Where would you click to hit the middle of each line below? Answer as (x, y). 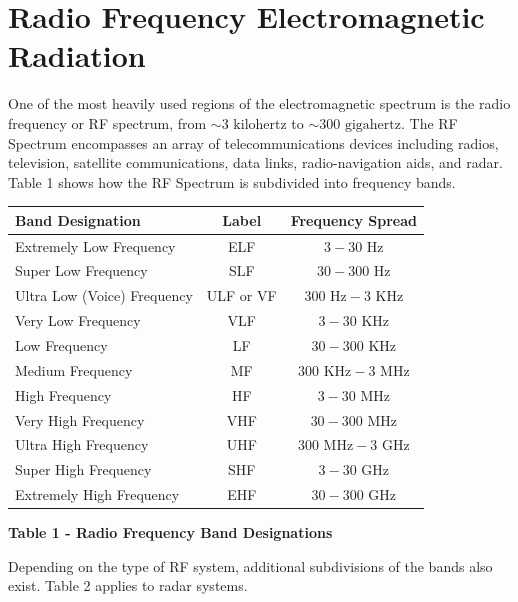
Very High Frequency (80, 419)
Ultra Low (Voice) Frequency (104, 295)
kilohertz (260, 124)
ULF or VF (241, 295)
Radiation (77, 55)
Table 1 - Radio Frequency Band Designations (170, 532)
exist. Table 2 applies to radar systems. (128, 585)
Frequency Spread (353, 219)
